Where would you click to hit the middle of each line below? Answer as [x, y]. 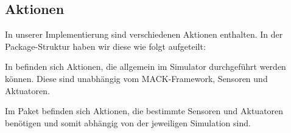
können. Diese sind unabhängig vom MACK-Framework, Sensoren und [136, 78]
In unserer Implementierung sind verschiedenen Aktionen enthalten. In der [144, 34]
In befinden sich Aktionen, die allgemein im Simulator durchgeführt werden [145, 66]
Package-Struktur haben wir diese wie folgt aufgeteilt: [105, 46]
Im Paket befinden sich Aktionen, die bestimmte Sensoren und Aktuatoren [144, 111]
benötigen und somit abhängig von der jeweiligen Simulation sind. [128, 122]
